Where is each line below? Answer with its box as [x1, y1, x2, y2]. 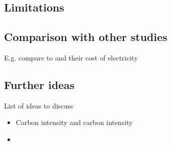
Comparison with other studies [4, 29, 167, 44]
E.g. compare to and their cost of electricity [4, 52, 138, 62]
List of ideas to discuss [4, 100, 73, 110]
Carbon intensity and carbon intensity [15, 117, 133, 127]
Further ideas [4, 76, 74, 92]
